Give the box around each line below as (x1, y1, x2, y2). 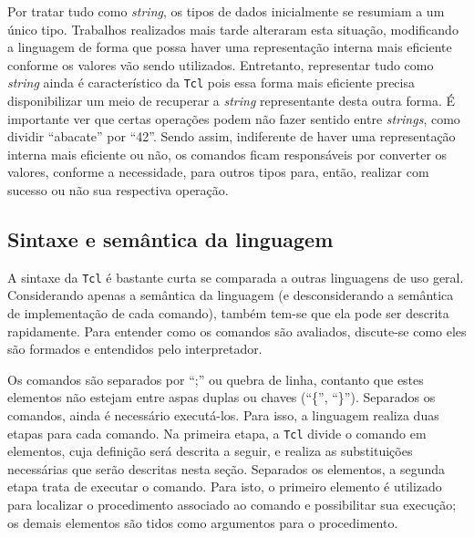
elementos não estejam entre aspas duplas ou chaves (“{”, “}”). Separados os (7, 388, 436, 407)
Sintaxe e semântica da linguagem (7, 224, 334, 253)
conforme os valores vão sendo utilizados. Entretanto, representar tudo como (7, 55, 434, 74)
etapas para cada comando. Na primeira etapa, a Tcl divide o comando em (7, 423, 427, 442)
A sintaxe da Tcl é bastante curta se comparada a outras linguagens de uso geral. (7, 267, 464, 286)
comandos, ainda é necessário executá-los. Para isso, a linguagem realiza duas (7, 406, 439, 425)
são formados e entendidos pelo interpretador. (7, 339, 263, 358)
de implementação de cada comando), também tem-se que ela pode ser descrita (7, 304, 449, 323)
